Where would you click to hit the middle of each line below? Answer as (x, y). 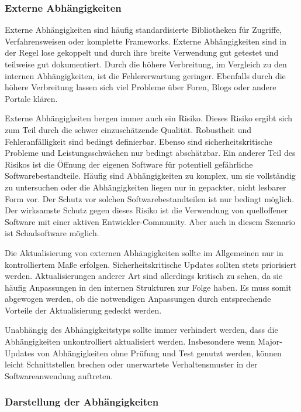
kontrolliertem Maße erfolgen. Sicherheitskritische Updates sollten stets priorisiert (151, 264)
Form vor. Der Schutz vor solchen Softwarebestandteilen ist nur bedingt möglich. (150, 198)
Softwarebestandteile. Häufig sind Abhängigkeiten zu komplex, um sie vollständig (150, 176)
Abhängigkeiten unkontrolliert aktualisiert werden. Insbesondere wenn (130, 341)
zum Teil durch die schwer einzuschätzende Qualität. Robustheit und (128, 129)
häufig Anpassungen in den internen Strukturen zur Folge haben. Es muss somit (148, 287)
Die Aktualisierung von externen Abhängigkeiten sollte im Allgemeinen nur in (144, 252)
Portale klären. (31, 98)
